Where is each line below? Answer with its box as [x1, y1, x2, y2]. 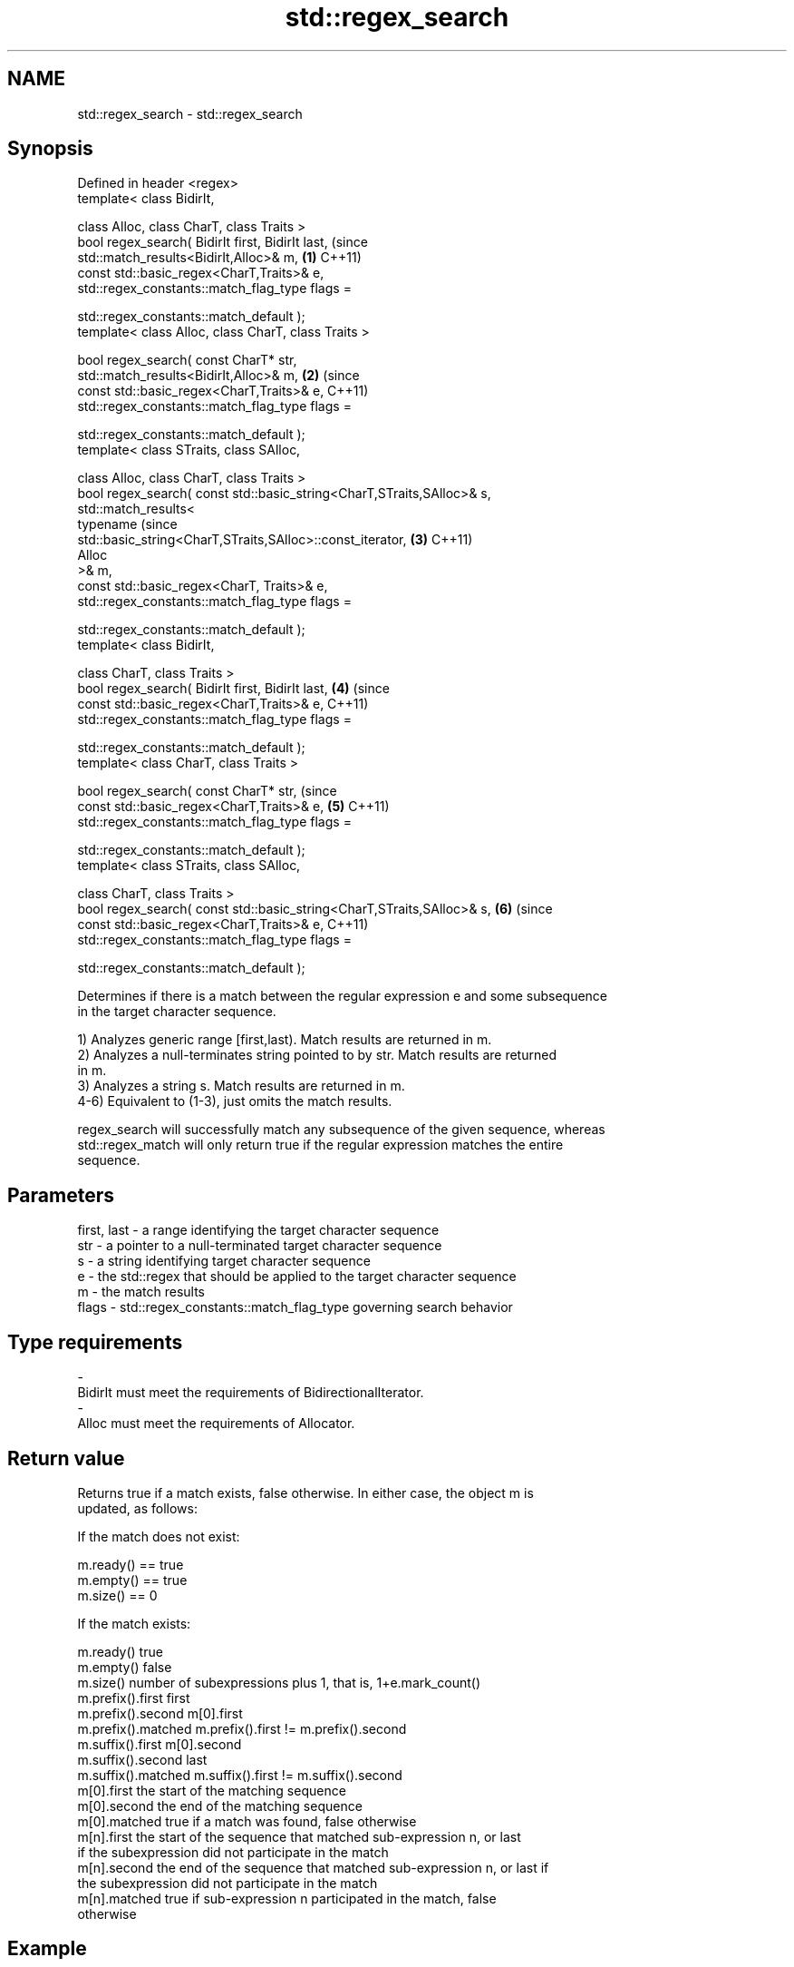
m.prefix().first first [77, 1689, 190, 1706]
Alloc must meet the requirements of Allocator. [77, 1415, 355, 1432]
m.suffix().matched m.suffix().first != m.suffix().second [77, 1766, 402, 1783]
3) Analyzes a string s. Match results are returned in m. [77, 1078, 405, 1094]
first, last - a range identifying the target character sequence [77, 1222, 440, 1238]
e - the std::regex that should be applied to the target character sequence [77, 1268, 517, 1285]
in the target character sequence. [77, 1003, 276, 1020]
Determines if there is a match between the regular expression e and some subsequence [77, 988, 608, 1004]
